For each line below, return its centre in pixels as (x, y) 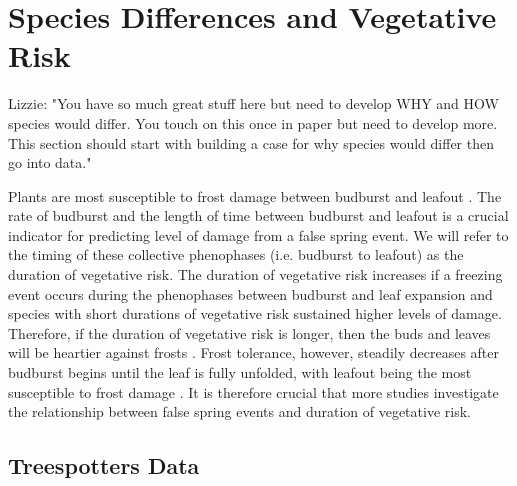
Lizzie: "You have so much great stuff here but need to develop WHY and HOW (253, 103)
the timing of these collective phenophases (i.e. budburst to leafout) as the (236, 254)
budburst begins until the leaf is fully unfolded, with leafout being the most (240, 372)
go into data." (50, 162)
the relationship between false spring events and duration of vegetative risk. (239, 411)
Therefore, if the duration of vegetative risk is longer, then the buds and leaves (249, 332)
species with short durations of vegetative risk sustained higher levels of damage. (255, 313)
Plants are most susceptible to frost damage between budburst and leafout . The (255, 195)
